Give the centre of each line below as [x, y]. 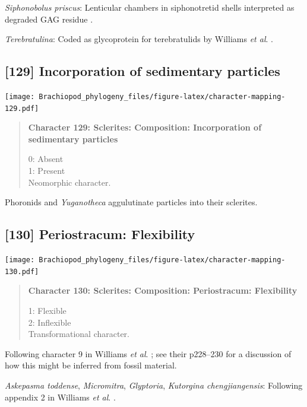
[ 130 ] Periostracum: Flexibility [100, 234]
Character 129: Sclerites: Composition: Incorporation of [145, 127]
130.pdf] [22, 271]
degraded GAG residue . [49, 19]
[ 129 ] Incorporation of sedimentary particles [143, 71]
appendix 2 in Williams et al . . [60, 397]
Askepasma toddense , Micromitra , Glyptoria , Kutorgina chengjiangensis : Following [154, 385]
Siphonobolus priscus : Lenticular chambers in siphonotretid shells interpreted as [150, 7]
